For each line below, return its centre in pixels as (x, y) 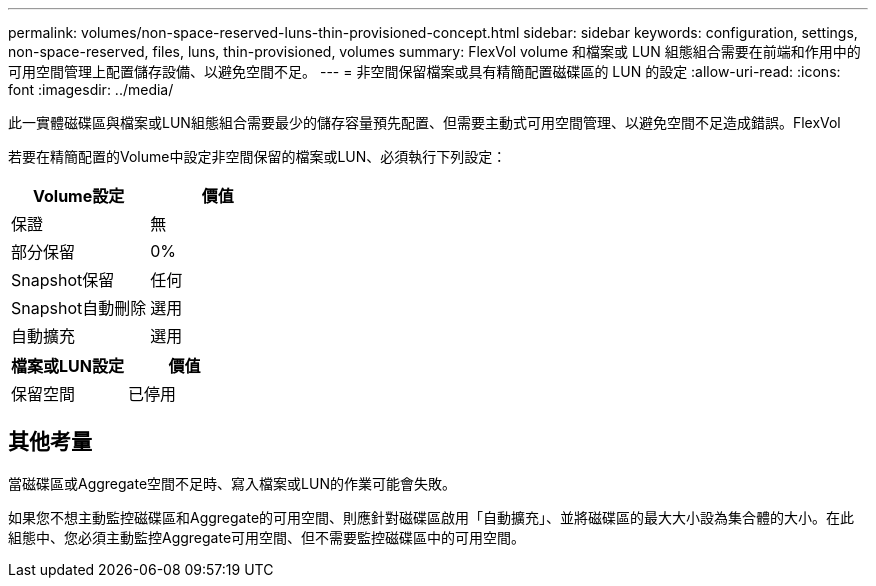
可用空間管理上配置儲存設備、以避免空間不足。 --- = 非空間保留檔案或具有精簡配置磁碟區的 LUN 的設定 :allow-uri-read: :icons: (424, 71)
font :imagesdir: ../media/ (91, 89)
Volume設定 (79, 196)
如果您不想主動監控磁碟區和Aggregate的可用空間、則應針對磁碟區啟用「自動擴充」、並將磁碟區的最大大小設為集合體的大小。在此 (431, 517)
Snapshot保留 (63, 280)
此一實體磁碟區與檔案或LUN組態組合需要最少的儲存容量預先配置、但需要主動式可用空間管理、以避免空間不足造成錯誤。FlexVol (424, 122)
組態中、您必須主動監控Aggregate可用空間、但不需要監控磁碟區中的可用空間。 (267, 537)
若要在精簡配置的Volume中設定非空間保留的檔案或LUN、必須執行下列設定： (257, 156)
